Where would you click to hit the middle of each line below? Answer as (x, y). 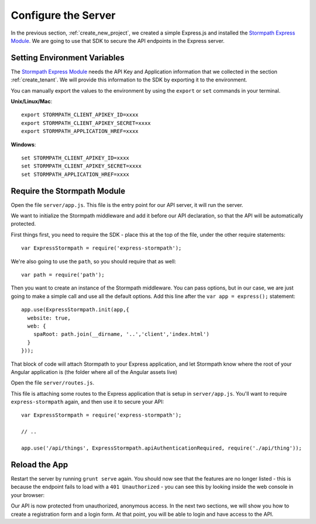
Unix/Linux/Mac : (32, 101)
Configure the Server (63, 15)
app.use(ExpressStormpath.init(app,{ (75, 310)
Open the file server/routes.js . (53, 383)
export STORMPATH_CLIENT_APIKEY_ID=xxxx (80, 115)
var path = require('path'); (63, 275)
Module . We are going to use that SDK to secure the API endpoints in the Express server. (118, 40)
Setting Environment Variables (68, 58)
